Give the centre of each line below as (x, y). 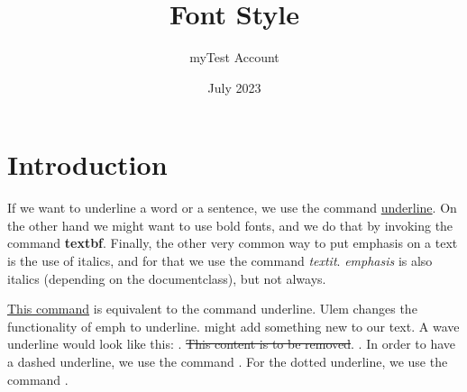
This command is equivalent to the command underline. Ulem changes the (212, 309)
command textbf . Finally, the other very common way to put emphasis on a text (233, 243)
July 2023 (234, 87)
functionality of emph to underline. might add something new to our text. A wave (233, 326)
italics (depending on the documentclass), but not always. (167, 278)
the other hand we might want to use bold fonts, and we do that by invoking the (230, 225)
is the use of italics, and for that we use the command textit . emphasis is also (220, 261)
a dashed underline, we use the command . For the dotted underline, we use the (228, 361)
